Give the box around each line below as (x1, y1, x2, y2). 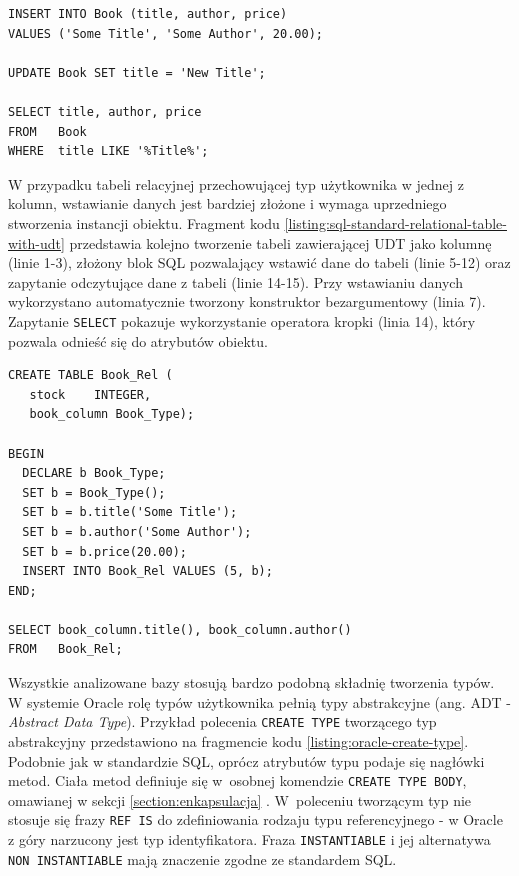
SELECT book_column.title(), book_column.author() (8, 622, 352, 637)
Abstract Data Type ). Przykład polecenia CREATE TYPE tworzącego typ (8, 711, 437, 732)
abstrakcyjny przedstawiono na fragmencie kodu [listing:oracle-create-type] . (8, 730, 469, 751)
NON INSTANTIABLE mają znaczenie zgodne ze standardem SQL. (8, 848, 397, 869)
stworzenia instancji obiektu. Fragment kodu (8, 212, 280, 233)
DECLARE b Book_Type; (22, 466, 166, 481)
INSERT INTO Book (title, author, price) (8, 7, 288, 21)
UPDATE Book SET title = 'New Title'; (8, 65, 266, 80)
